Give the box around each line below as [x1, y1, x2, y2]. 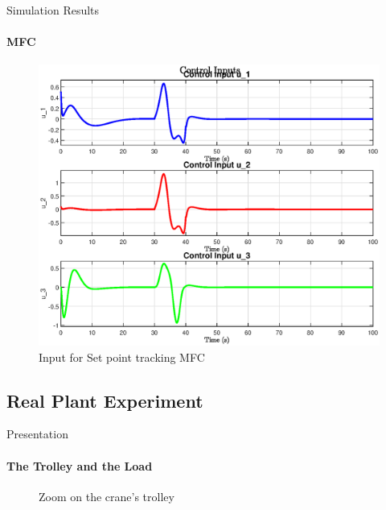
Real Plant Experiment [6, 388, 203, 413]
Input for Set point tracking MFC [39, 348, 205, 365]
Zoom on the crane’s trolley [39, 487, 175, 504]
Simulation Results [6, 2, 100, 18]
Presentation [6, 425, 68, 442]
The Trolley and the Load [6, 457, 153, 474]
